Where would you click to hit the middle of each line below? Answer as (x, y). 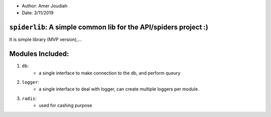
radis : (29, 98)
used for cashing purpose (65, 105)
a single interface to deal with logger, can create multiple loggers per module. (119, 89)
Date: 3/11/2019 (38, 13)
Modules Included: (39, 54)
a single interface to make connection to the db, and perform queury (110, 73)
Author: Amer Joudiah (45, 6)
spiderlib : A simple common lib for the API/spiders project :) (109, 27)
